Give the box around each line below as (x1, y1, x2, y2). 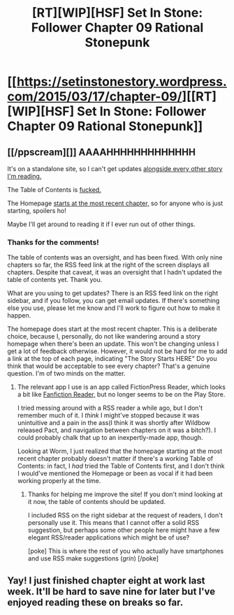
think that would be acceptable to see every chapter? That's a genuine (7, 362, 211, 371)
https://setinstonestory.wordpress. (16, 74, 227, 90)
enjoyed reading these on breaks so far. (7, 596, 184, 608)
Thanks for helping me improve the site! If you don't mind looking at (27, 490, 223, 498)
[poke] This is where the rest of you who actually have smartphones (27, 547, 224, 556)
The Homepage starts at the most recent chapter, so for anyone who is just (7, 199, 224, 207)
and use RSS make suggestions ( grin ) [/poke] (27, 554, 159, 563)
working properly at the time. (17, 477, 101, 485)
